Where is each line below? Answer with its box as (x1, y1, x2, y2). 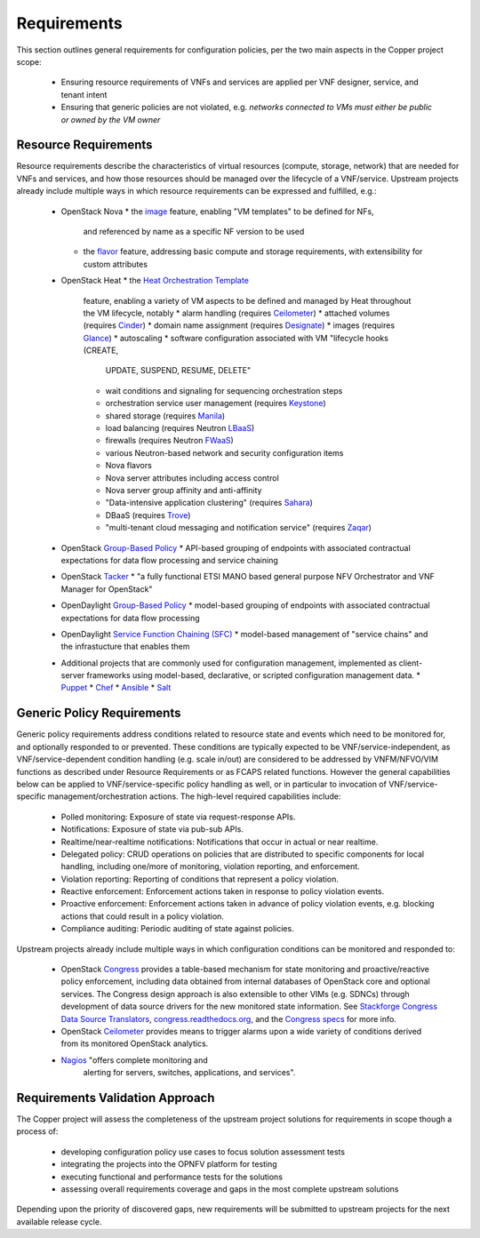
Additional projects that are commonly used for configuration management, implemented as (60, 658, 397, 668)
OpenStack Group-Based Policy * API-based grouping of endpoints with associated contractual (60, 542, 411, 553)
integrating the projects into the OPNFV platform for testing (60, 1159, 277, 1170)
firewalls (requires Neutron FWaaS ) (105, 435, 235, 446)
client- (398, 658, 422, 668)
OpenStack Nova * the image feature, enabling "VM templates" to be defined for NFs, (60, 205, 374, 217)
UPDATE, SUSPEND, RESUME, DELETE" (105, 365, 252, 376)
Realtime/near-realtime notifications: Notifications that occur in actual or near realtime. (60, 836, 379, 847)
